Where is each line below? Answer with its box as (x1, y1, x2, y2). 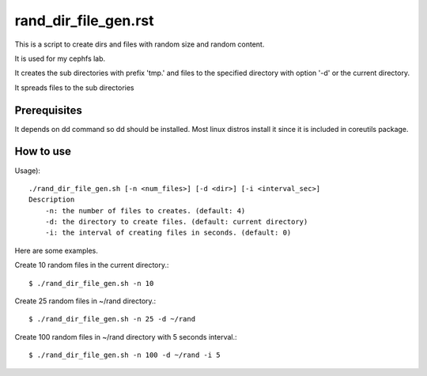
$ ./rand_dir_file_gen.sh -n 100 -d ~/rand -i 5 (28, 351, 221, 359)
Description (28, 195, 75, 205)
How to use (14, 145, 71, 158)
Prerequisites (14, 103, 82, 117)
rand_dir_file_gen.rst (14, 12, 154, 29)
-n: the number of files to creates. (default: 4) (44, 206, 246, 215)
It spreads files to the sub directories (14, 83, 134, 92)
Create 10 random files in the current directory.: (14, 261, 169, 270)
